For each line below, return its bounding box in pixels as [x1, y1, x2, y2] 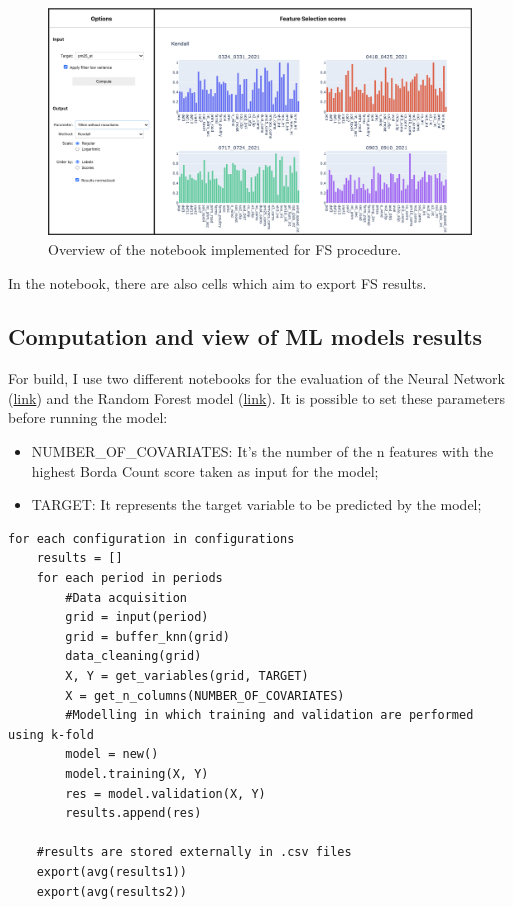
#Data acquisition [65, 590, 187, 605]
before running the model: [8, 407, 168, 428]
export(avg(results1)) [36, 864, 187, 879]
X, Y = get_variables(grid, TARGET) [65, 669, 309, 684]
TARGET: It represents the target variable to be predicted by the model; [31, 494, 482, 515]
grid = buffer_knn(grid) [65, 629, 230, 644]
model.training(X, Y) [65, 766, 209, 781]
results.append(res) [65, 806, 202, 821]
